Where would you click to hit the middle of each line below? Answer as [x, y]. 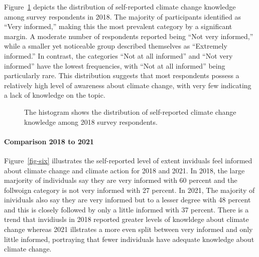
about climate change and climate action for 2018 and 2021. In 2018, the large [124, 170]
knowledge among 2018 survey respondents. [91, 121]
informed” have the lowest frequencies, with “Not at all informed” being [115, 65]
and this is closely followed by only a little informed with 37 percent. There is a [126, 209]
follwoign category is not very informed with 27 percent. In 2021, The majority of [129, 190]
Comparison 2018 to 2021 [49, 141]
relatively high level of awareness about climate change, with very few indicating [128, 85]
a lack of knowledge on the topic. [55, 95]
